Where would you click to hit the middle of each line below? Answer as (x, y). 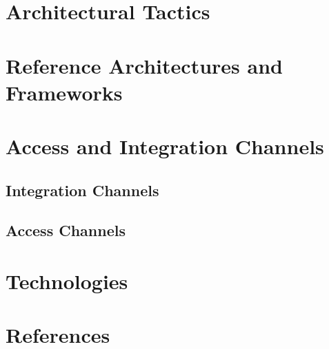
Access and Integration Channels (165, 146)
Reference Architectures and (144, 65)
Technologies (67, 281)
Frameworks (64, 92)
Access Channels (66, 230)
